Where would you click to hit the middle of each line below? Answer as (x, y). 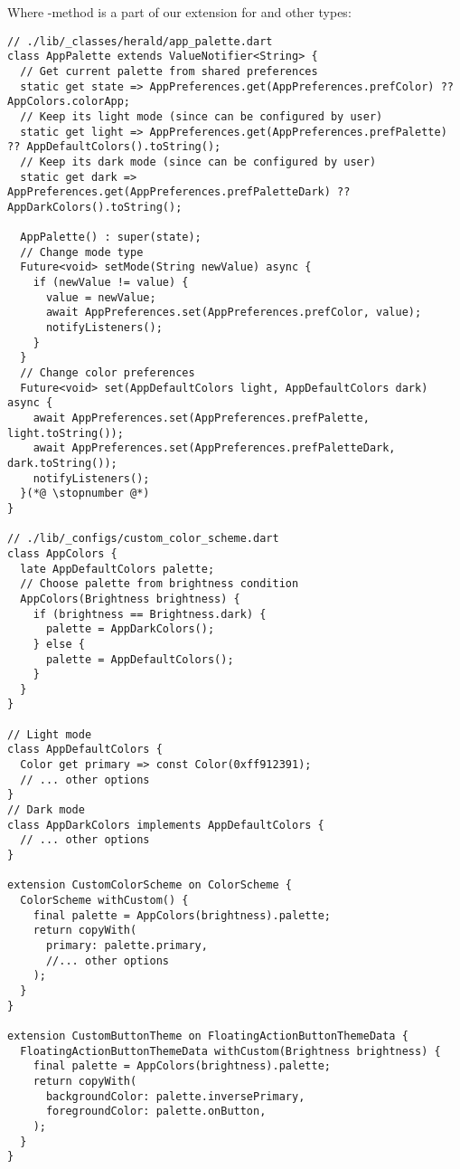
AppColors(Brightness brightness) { (130, 599)
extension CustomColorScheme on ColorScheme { (150, 885)
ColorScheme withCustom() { (104, 900)
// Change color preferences (108, 373)
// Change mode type (82, 252)
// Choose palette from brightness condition (160, 584)
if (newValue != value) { (111, 283)
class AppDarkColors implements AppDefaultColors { (166, 825)
